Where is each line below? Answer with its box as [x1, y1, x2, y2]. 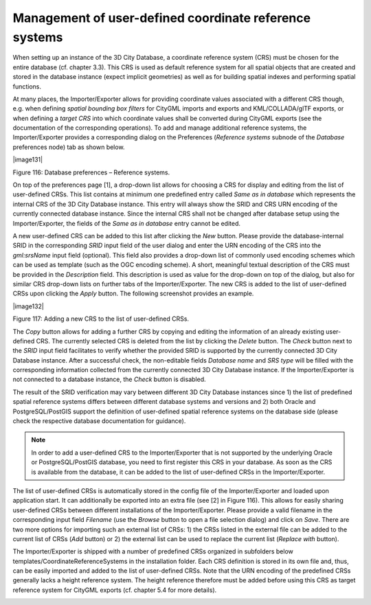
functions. [12, 82, 41, 91]
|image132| [12, 302, 44, 310]
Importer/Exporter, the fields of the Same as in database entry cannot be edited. [12, 219, 240, 227]
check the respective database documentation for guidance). [12, 417, 186, 425]
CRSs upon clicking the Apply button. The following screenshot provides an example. [12, 289, 254, 298]
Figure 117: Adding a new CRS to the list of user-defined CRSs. [12, 315, 189, 323]
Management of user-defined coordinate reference [12, 10, 311, 25]
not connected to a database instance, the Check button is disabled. [12, 375, 206, 384]
